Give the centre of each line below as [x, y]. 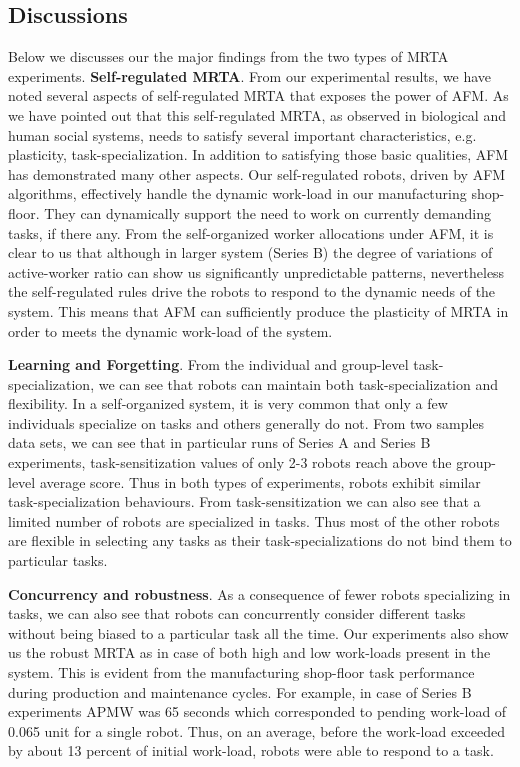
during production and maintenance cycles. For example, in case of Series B [240, 691]
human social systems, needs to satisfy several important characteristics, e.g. [242, 134]
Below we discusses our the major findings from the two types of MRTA [228, 56]
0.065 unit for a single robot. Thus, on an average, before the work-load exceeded [256, 730]
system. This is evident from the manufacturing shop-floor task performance [241, 672]
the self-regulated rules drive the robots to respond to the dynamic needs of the [252, 291]
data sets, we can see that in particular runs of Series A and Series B [219, 442]
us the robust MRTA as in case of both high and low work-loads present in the [249, 652]
